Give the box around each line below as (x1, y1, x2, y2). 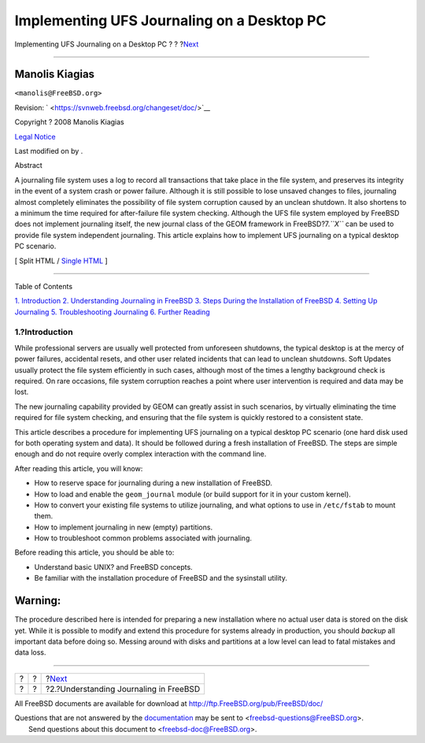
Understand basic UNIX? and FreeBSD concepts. (34, 562, 193, 571)
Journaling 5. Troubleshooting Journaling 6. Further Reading (14, 307, 210, 317)
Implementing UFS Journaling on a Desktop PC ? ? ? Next (14, 39, 199, 49)
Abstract (14, 161, 42, 170)
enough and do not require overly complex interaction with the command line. (14, 449, 267, 459)
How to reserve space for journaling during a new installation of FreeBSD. (34, 478, 273, 488)
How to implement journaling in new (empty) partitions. (34, 522, 213, 532)
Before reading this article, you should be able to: (14, 548, 175, 557)
